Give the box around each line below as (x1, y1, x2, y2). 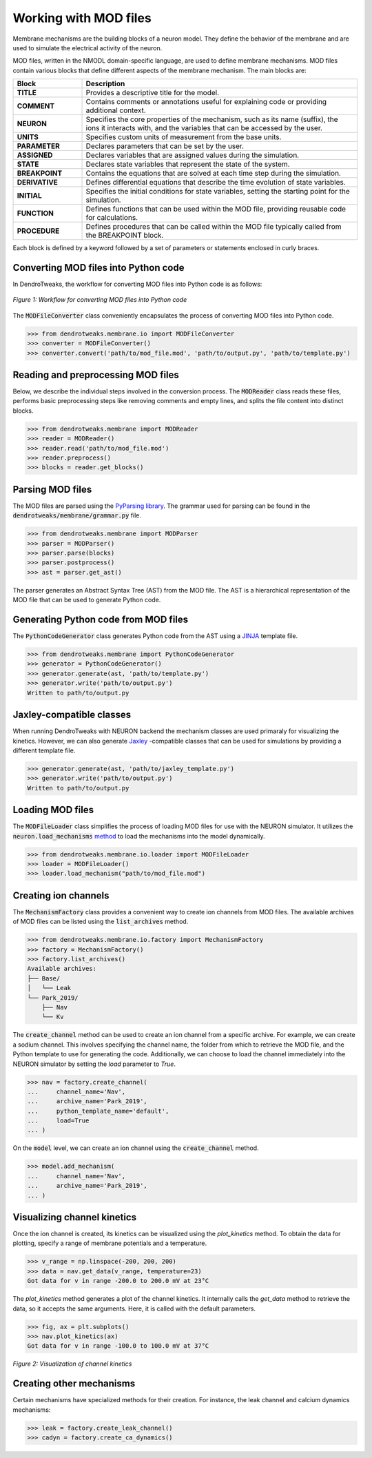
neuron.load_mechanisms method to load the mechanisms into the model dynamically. (12, 832, 265, 840)
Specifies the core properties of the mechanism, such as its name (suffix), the (85, 114, 338, 124)
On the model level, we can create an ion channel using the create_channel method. (12, 1144, 259, 1152)
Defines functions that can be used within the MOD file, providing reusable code (85, 204, 347, 214)
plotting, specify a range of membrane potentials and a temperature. (12, 1239, 207, 1247)
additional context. (85, 105, 146, 115)
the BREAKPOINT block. (85, 231, 164, 240)
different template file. (12, 746, 76, 754)
